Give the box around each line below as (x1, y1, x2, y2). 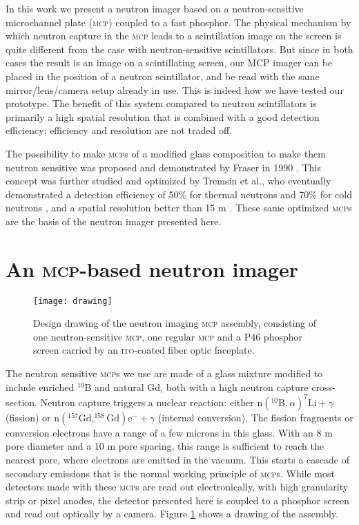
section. (6, 394, 37, 409)
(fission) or (6, 410, 51, 424)
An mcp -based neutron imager (6, 254, 299, 283)
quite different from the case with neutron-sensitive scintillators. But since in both (6, 41, 353, 56)
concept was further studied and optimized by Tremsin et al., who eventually (6, 173, 331, 188)
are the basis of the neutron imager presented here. (6, 213, 222, 228)
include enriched (6, 379, 75, 394)
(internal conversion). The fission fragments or (157, 410, 353, 424)
